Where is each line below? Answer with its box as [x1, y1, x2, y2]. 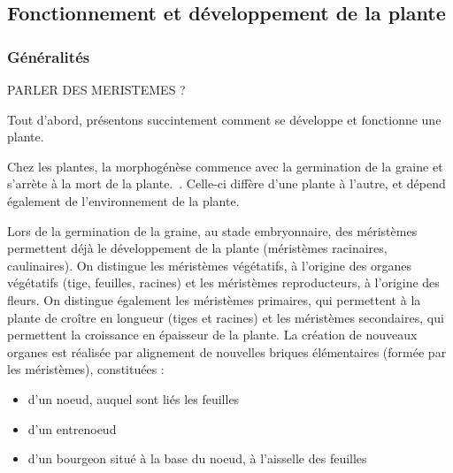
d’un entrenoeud [27, 419, 117, 438]
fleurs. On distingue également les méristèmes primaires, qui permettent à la [7, 290, 421, 309]
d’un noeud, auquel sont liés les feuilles [27, 389, 240, 408]
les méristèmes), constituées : [7, 360, 165, 378]
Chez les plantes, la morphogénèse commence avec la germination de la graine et [7, 156, 443, 175]
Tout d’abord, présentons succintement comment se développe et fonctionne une [7, 110, 441, 128]
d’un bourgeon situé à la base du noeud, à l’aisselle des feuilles [27, 449, 367, 468]
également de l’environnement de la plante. [7, 191, 240, 210]
